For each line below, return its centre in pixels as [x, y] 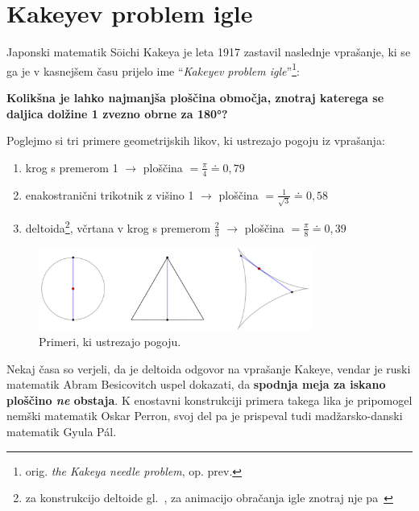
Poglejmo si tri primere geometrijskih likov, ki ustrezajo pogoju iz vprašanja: [196, 140]
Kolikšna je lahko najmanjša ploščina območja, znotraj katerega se [195, 97]
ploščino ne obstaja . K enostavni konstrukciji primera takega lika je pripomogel [209, 400]
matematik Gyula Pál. [62, 431]
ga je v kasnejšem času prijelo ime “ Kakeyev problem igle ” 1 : [153, 69]
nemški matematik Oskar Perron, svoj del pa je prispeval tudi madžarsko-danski [205, 416]
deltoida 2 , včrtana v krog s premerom [118, 227]
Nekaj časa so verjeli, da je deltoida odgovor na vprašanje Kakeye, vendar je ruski [209, 368]
